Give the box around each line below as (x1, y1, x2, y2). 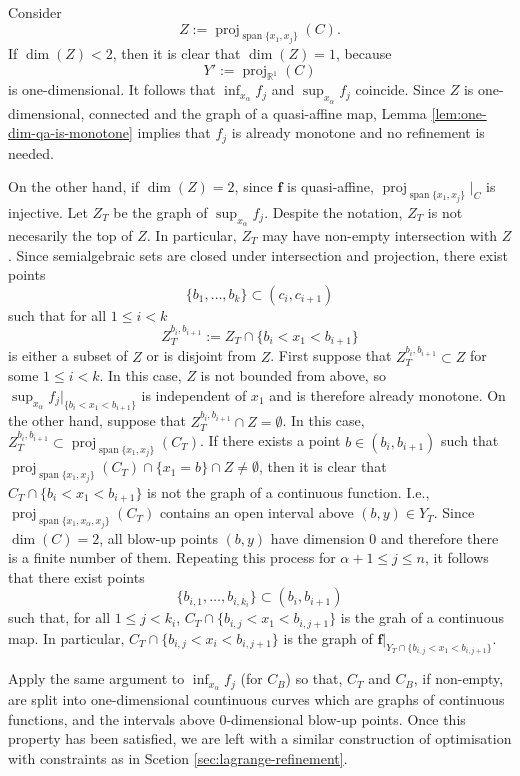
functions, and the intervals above (8, 708, 215, 729)
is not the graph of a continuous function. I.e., (147, 481, 430, 502)
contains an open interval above (159, 502, 354, 523)
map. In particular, (8, 627, 125, 648)
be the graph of (113, 201, 208, 222)
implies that (137, 122, 211, 143)
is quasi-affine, (287, 176, 374, 197)
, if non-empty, (413, 668, 504, 689)
